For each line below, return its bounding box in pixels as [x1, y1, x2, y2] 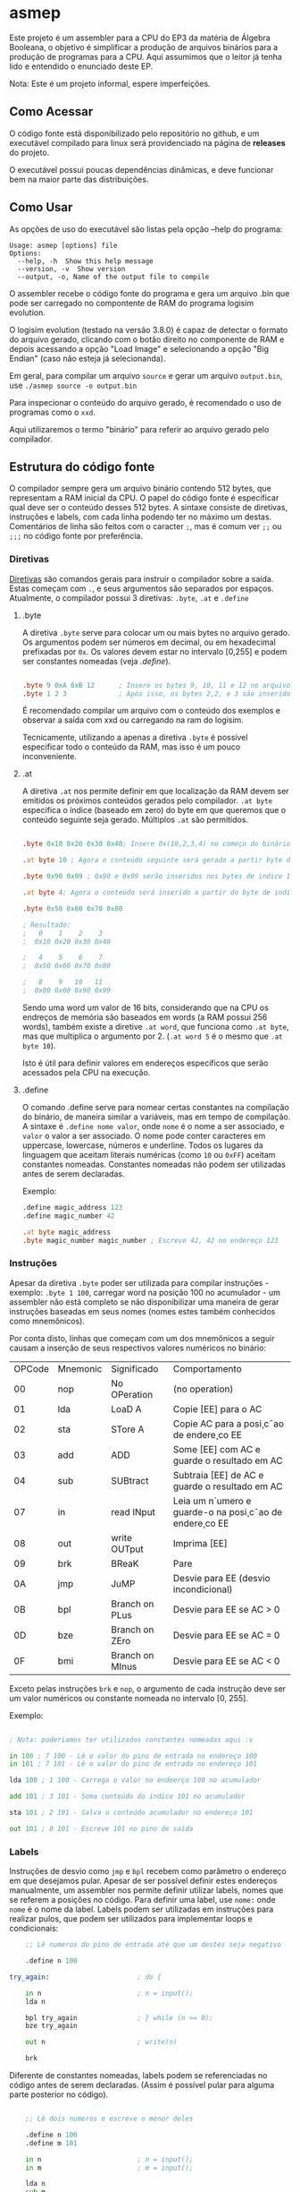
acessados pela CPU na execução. [21, 1066, 151, 1077]
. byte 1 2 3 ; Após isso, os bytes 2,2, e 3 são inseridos [21, 689, 295, 698]
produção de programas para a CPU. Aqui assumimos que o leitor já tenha [9, 51, 283, 62]
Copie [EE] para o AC [172, 1402, 262, 1415]
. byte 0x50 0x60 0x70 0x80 [21, 903, 123, 913]
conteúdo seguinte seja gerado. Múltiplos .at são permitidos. [21, 814, 248, 826]
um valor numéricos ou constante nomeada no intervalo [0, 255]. [9, 1692, 248, 1703]
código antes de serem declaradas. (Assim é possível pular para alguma [9, 2080, 275, 2091]
